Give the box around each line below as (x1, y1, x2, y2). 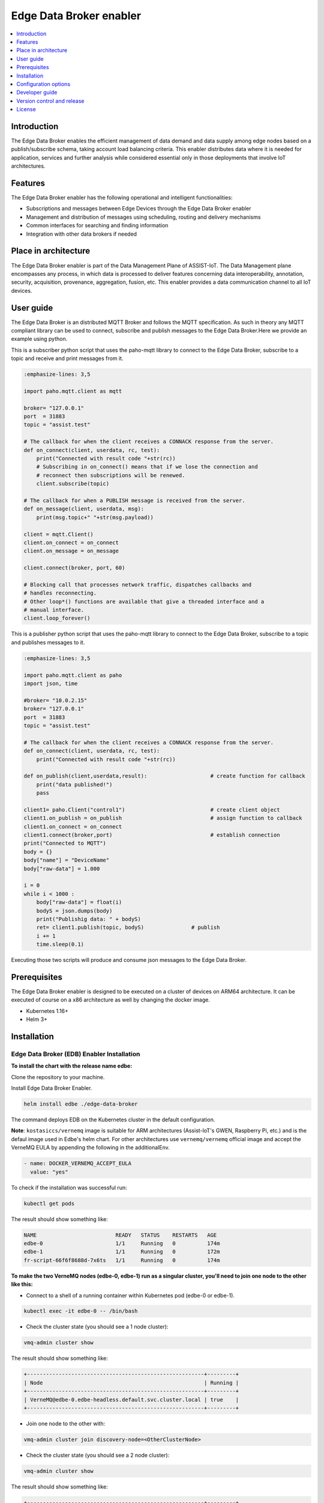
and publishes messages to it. (11, 638, 85, 646)
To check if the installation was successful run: (11, 1184, 127, 1191)
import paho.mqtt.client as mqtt (23, 388, 122, 394)
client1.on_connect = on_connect (23, 823, 122, 830)
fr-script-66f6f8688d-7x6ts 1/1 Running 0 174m (23, 1257, 220, 1264)
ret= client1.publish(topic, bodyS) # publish (36, 924, 220, 931)
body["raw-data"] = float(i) (36, 899, 122, 906)
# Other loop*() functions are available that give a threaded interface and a (23, 598, 265, 605)
